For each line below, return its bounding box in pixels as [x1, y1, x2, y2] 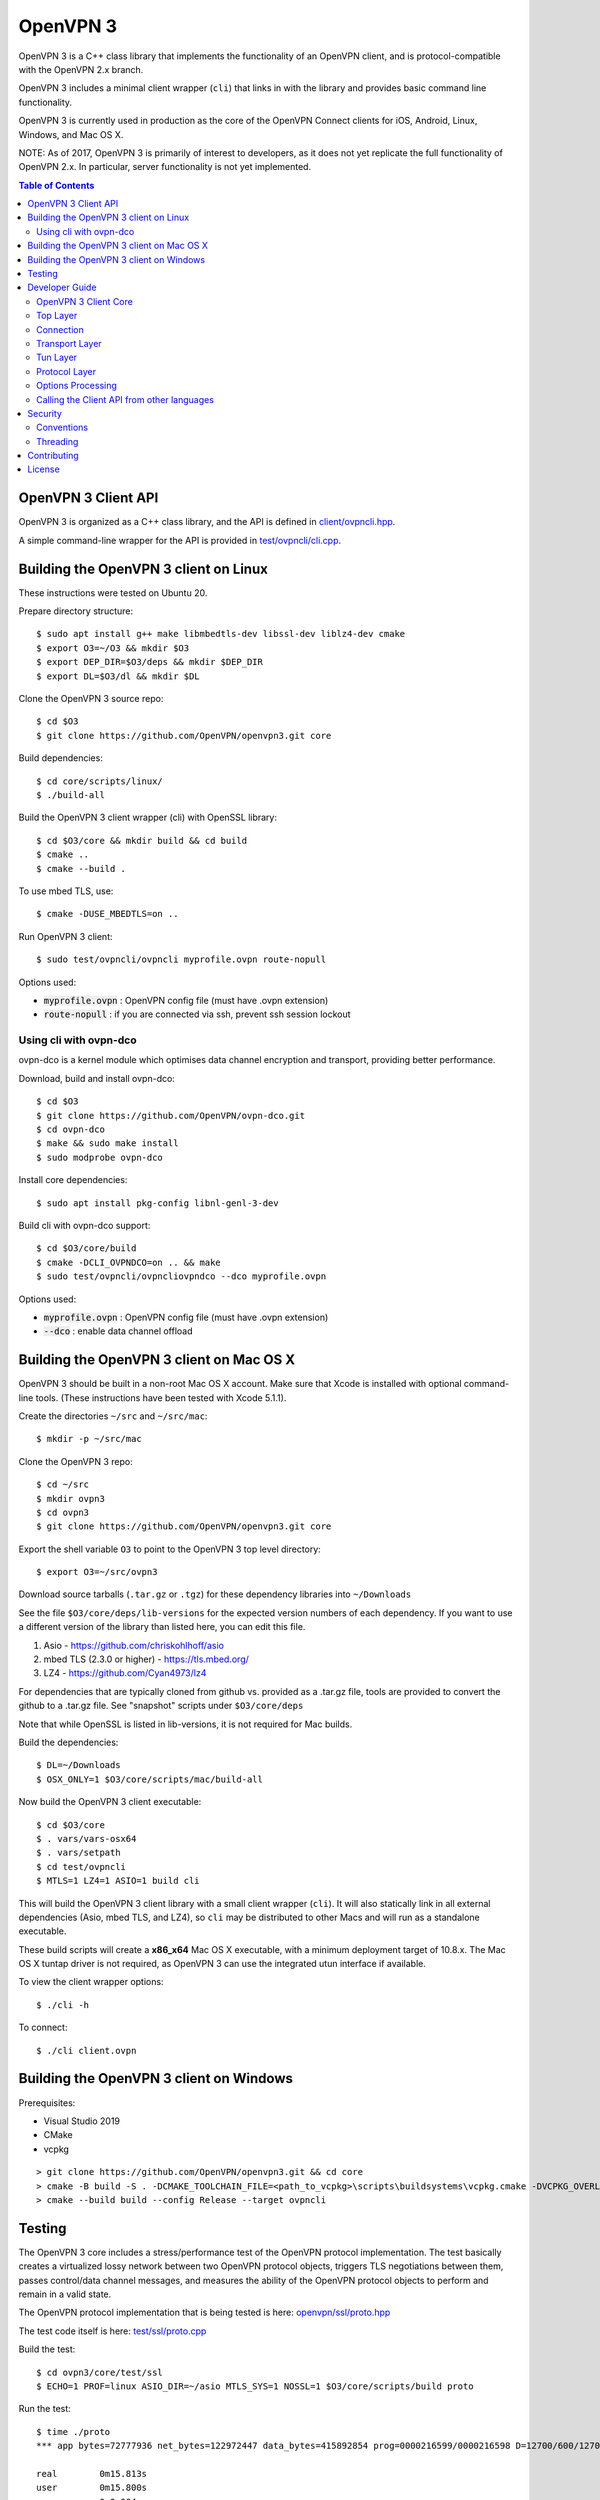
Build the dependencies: [18, 1736, 119, 1748]
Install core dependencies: [18, 1174, 128, 1186]
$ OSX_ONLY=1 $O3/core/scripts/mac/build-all [36, 1773, 264, 1785]
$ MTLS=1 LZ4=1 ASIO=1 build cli [36, 1875, 200, 1887]
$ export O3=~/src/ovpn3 [36, 1566, 158, 1578]
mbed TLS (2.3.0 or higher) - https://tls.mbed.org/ [43, 1653, 250, 1665]
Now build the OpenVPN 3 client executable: [18, 1796, 202, 1808]
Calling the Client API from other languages [36, 393, 215, 405]
